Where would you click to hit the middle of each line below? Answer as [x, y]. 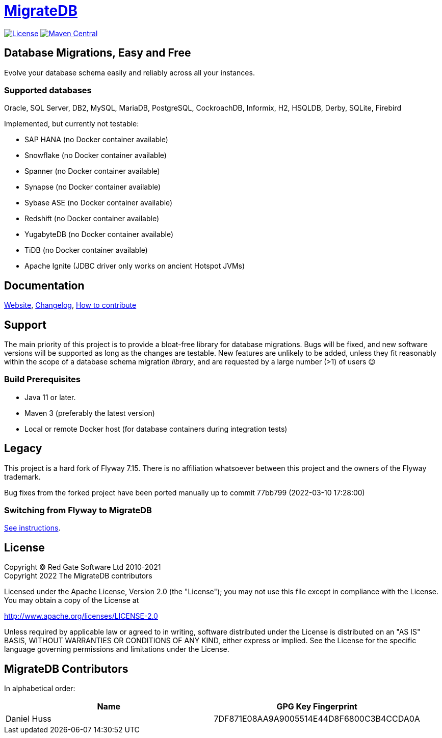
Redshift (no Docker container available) [92, 219]
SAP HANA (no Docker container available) [96, 140]
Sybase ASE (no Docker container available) [99, 203]
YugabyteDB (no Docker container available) [99, 234]
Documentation [44, 285]
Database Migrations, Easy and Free [98, 53]
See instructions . [32, 528]
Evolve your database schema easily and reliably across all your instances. [129, 72]
